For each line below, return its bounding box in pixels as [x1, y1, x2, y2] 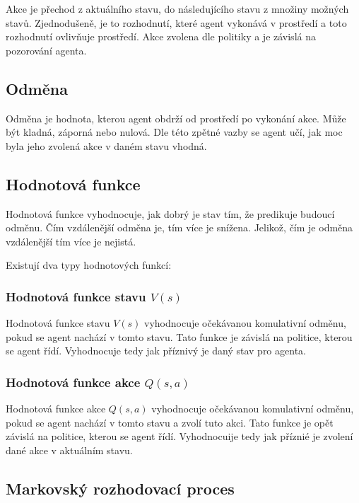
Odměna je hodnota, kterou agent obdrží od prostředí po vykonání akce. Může [6, 110, 346, 125]
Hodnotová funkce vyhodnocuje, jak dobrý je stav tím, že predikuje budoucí [6, 206, 335, 221]
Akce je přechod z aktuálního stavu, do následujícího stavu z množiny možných [6, 1, 349, 16]
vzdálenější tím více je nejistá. [6, 233, 136, 248]
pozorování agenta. [6, 42, 87, 57]
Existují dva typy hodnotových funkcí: [6, 258, 172, 272]
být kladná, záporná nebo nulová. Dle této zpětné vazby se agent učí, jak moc [6, 125, 343, 139]
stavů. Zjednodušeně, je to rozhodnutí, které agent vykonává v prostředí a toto [6, 15, 347, 30]
